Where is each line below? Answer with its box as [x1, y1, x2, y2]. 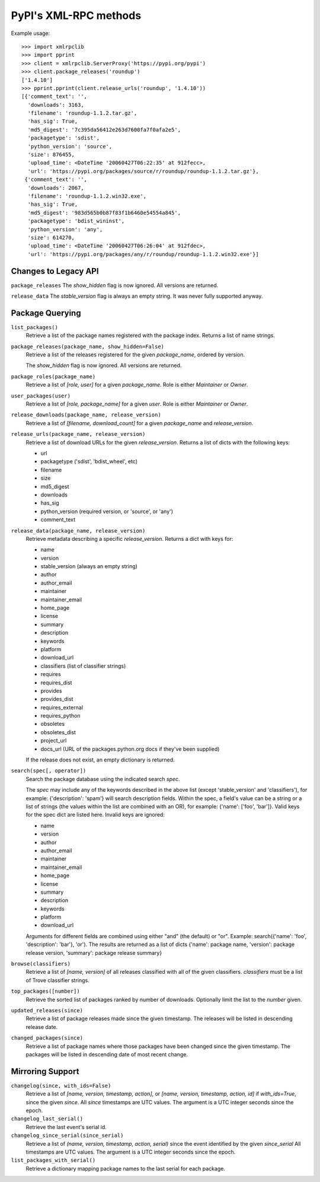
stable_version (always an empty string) [40, 563, 137, 570]
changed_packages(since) [11, 1035, 83, 1041]
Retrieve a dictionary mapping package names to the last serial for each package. [25, 1165, 225, 1172]
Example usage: [11, 30, 50, 37]
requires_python [40, 712, 81, 719]
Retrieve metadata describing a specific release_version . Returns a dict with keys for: [25, 535, 233, 542]
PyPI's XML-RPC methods [11, 9, 142, 22]
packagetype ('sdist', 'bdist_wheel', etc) [40, 458, 138, 465]
